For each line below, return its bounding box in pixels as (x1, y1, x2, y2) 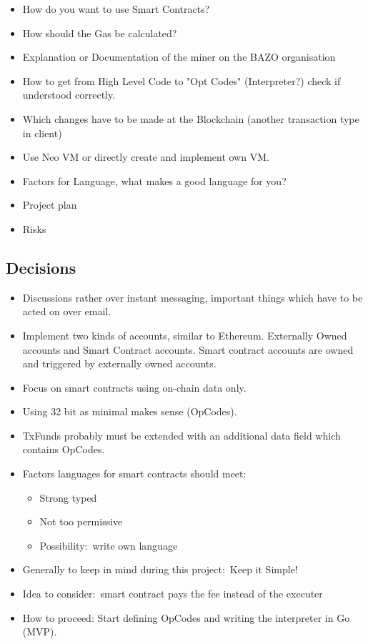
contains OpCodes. (22, 442, 105, 457)
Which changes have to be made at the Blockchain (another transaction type (22, 111, 359, 126)
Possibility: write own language (39, 538, 178, 553)
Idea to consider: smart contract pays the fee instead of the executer (22, 586, 323, 601)
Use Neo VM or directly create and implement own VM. (22, 149, 269, 164)
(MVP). (22, 624, 57, 639)
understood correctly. (22, 87, 116, 102)
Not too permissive (39, 514, 123, 529)
